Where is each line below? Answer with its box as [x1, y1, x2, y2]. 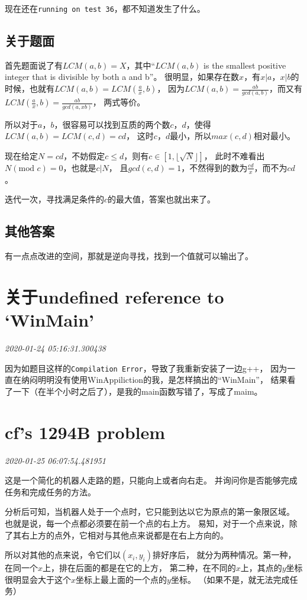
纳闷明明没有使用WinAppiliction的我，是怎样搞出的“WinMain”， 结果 [21, 373, 287, 386]
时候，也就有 [5, 82, 54, 95]
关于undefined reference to [5, 284, 224, 308]
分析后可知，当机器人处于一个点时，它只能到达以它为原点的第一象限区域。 [5, 505, 295, 518]
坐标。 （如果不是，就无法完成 [170, 573, 290, 585]
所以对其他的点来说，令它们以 [5, 549, 121, 561]
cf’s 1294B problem [5, 420, 166, 444]
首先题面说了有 [5, 59, 63, 71]
